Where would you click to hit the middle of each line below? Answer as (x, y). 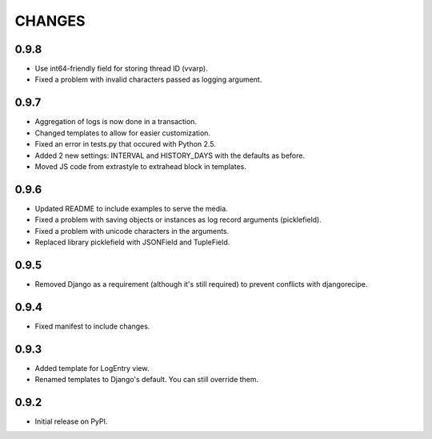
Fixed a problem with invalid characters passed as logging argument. (148, 79)
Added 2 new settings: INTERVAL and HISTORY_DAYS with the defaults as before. (170, 155)
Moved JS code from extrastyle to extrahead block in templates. (141, 166)
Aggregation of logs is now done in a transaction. (116, 122)
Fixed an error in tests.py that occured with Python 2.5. (125, 144)
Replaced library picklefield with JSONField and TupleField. (132, 242)
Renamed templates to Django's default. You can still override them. (147, 380)
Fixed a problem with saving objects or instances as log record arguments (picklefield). (178, 219)
